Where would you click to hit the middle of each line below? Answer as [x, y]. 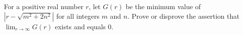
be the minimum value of [163, 6]
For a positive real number [44, 6]
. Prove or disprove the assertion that [183, 16]
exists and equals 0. [84, 26]
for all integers [78, 16]
